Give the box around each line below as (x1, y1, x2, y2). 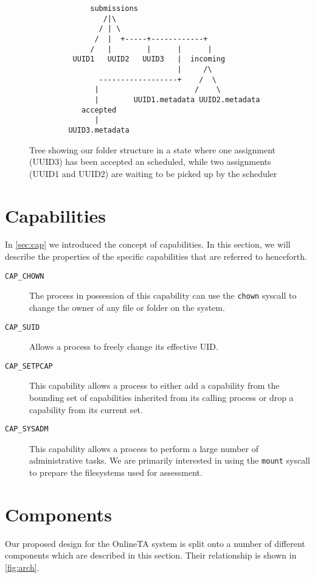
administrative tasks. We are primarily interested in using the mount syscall (29, 454, 310, 467)
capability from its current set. (29, 403, 143, 416)
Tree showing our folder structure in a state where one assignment (29, 143, 276, 156)
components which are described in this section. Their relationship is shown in (5, 549, 297, 562)
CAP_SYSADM (5, 425, 49, 434)
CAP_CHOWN (5, 271, 44, 280)
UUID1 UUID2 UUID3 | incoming (72, 55, 226, 64)
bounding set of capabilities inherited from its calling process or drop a (29, 391, 294, 404)
